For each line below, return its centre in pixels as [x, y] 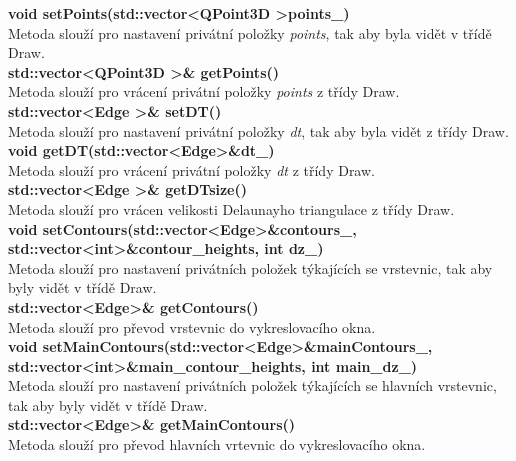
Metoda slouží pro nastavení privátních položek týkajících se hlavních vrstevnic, [252, 385]
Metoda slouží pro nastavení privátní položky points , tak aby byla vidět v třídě [250, 32]
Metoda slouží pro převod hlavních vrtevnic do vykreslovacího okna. [217, 444]
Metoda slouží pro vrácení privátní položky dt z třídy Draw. [191, 169]
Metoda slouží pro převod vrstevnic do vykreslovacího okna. [192, 326]
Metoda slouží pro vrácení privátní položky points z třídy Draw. [204, 91]
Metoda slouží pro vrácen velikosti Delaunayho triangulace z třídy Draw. [231, 208]
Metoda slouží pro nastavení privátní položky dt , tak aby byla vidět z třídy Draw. [258, 130]
